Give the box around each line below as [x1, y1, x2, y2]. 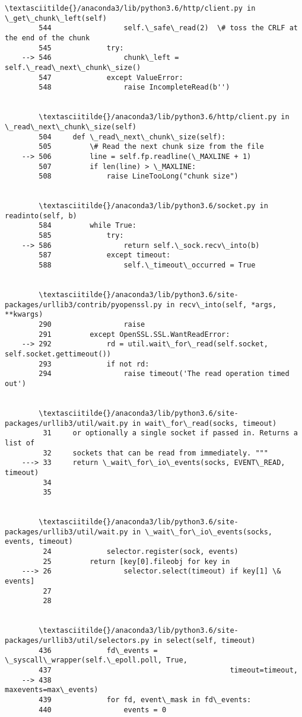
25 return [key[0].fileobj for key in [43, 557, 230, 566]
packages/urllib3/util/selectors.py [5, 636, 150, 645]
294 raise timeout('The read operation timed [39, 369, 290, 378]
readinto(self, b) [5, 211, 77, 220]
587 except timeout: [39, 251, 171, 260]
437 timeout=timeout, [39, 665, 298, 674]
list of [5, 438, 35, 447]
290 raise [39, 320, 145, 329]
